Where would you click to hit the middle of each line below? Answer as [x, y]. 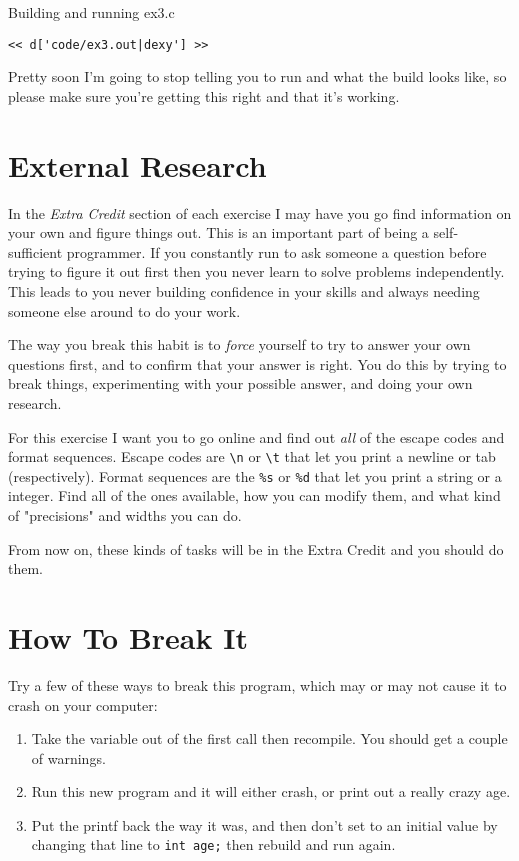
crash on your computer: [83, 704]
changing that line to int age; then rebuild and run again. [213, 844]
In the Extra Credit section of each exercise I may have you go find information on [260, 212]
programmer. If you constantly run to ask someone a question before [276, 251]
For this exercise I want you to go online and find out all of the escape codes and [256, 436]
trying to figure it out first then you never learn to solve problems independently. [256, 271]
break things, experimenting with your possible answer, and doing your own [240, 383]
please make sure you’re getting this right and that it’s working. [204, 95]
